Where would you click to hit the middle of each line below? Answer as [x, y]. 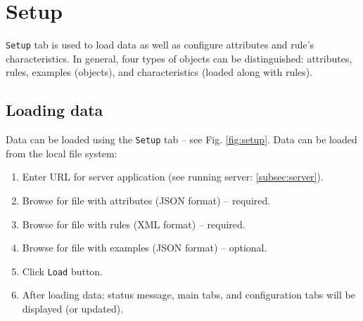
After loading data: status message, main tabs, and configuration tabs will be [189, 295]
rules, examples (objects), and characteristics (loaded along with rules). [159, 72]
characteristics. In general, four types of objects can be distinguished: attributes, [179, 58]
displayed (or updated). [73, 309]
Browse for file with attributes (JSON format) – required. [146, 201]
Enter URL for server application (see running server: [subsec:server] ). [173, 177]
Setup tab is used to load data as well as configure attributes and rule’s [160, 45]
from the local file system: [62, 153]
